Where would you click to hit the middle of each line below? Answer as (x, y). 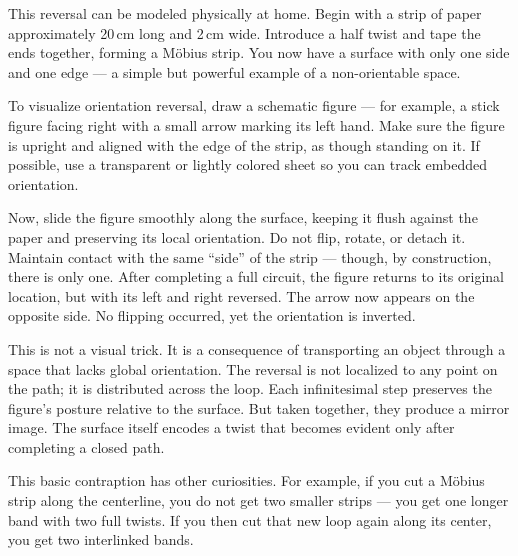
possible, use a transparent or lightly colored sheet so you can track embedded (247, 164)
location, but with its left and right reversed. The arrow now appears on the (241, 295)
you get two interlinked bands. (101, 539)
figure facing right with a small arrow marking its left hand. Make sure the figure (256, 124)
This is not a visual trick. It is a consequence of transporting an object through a (257, 348)
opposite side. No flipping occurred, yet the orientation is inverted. (212, 315)
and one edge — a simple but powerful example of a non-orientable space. (234, 71)
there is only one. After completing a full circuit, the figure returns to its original (256, 276)
